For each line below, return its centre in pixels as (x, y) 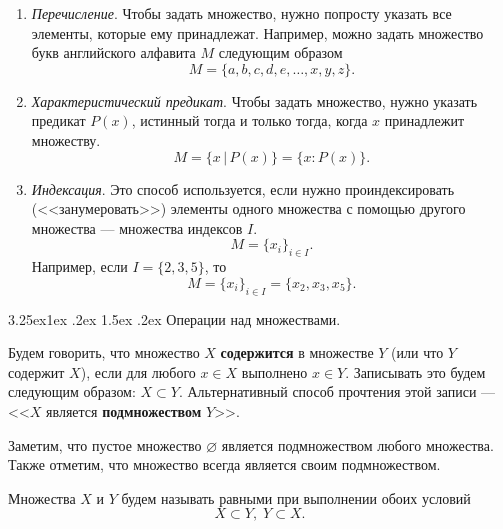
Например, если (79, 266)
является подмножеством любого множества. (357, 444)
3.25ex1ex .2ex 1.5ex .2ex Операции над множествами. (174, 318)
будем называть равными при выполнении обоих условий (296, 497)
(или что (417, 352)
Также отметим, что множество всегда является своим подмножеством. (224, 464)
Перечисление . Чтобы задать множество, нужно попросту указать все (241, 13)
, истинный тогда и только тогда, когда (249, 120)
